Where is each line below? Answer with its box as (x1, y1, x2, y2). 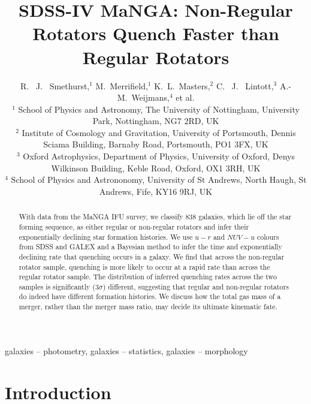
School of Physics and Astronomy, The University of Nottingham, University (18, 102, 300, 115)
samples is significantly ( (19, 281, 95, 291)
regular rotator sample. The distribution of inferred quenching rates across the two (19, 272, 277, 282)
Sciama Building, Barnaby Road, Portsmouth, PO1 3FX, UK (43, 138, 268, 150)
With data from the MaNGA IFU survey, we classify (19, 212, 183, 222)
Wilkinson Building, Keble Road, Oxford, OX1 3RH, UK (51, 161, 261, 174)
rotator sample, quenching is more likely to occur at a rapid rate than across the (19, 261, 270, 272)
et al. (176, 91, 195, 104)
